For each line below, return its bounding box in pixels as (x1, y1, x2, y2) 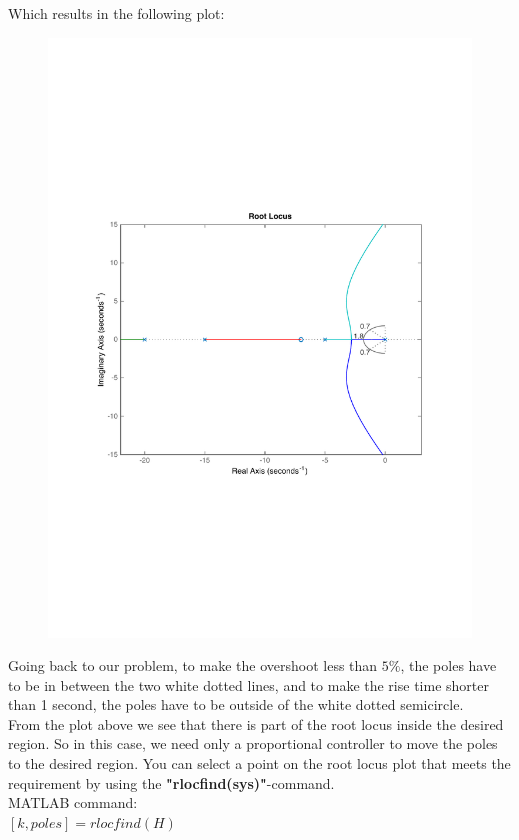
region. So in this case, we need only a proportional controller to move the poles (8, 733, 498, 754)
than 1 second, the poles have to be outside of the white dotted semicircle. (8, 694, 464, 715)
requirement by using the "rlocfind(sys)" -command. (8, 772, 335, 793)
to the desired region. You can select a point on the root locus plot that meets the (8, 753, 511, 774)
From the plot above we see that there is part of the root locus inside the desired (8, 713, 504, 734)
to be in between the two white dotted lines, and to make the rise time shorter (8, 674, 489, 695)
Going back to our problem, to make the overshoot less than (8, 655, 378, 676)
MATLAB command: (8, 792, 138, 813)
